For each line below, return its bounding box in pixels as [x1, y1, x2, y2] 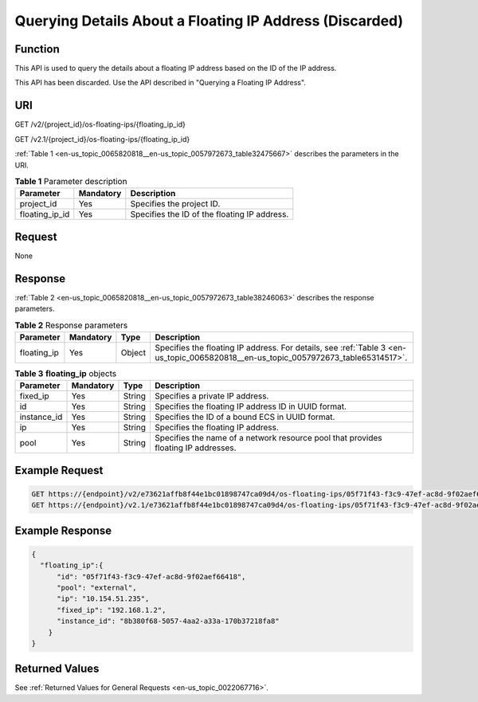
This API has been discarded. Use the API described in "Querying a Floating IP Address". [14, 78, 307, 88]
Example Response [14, 524, 112, 537]
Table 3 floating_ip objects [14, 368, 117, 379]
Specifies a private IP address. [154, 390, 269, 402]
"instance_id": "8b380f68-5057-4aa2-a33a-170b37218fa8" [57, 617, 280, 626]
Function [14, 42, 60, 56]
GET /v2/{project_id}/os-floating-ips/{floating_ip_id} [14, 120, 186, 129]
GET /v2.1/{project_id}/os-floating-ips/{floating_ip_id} [14, 134, 190, 143]
